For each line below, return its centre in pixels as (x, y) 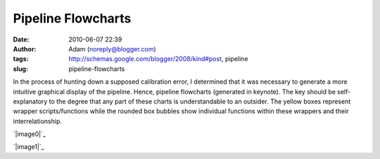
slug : (20, 69)
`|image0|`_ (29, 134)
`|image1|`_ (29, 147)
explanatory (30, 101)
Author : (25, 49)
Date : (21, 39)
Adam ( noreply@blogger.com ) (112, 49)
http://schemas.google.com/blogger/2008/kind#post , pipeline (158, 59)
